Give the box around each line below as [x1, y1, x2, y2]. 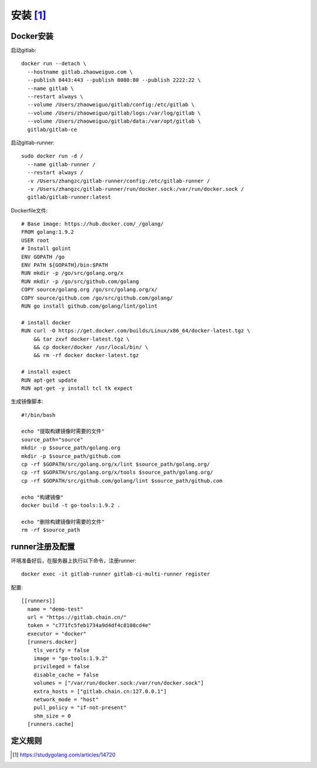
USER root [21, 237, 49, 244]
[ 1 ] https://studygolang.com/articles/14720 [12, 752, 116, 758]
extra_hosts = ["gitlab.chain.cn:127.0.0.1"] [33, 688, 167, 695]
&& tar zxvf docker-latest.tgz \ [33, 335, 130, 342]
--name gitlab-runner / [27, 161, 96, 167]
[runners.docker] [27, 639, 77, 645]
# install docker [21, 319, 71, 326]
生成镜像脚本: [11, 398, 44, 405]
